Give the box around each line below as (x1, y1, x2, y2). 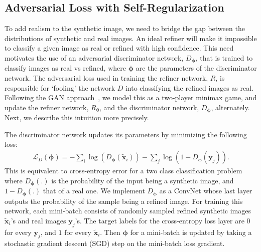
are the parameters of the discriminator (136, 63, 257, 73)
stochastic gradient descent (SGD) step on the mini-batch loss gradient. (5, 238, 225, 248)
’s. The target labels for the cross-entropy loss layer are (75, 215, 244, 225)
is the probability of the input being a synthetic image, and (51, 175, 234, 185)
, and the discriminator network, (99, 102, 199, 112)
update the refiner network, (5, 102, 89, 112)
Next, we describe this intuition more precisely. (5, 112, 149, 123)
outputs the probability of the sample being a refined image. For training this (5, 195, 243, 206)
